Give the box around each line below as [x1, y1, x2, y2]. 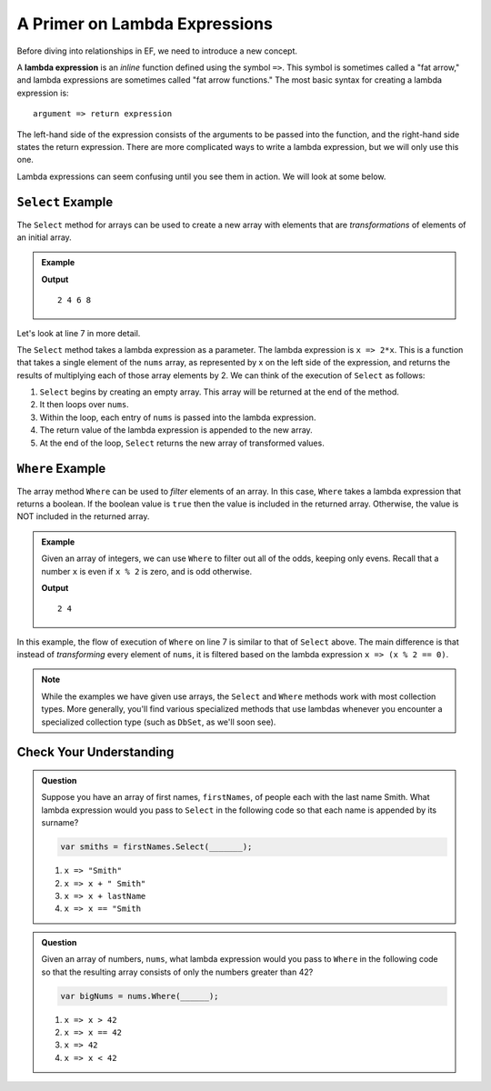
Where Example [16, 461, 106, 476]
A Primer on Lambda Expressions [16, 14, 273, 34]
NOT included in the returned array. [16, 511, 150, 522]
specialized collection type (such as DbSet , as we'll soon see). [41, 716, 276, 727]
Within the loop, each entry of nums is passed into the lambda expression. [39, 412, 316, 423]
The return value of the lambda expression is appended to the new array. [39, 425, 313, 435]
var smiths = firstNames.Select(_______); [60, 842, 253, 852]
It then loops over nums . [39, 399, 129, 410]
